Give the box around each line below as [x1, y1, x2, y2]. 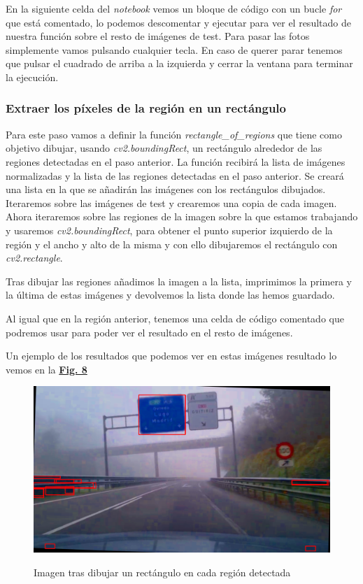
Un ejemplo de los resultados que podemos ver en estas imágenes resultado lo [6, 348, 337, 363]
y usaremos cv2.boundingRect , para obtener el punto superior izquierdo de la [6, 222, 333, 237]
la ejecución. [6, 69, 59, 84]
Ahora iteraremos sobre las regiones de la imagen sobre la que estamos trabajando [6, 209, 358, 224]
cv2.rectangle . [6, 250, 63, 265]
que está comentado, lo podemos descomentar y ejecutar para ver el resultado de [6, 15, 351, 29]
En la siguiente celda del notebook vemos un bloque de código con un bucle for [6, 1, 342, 15]
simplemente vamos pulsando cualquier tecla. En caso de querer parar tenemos [6, 42, 343, 57]
